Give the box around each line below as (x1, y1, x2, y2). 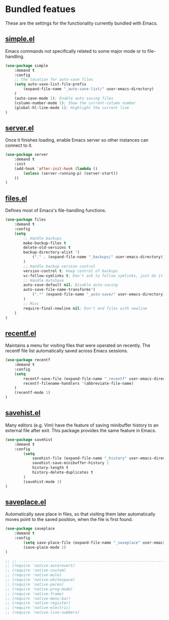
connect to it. (5, 142, 33, 149)
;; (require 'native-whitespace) (5, 577, 75, 582)
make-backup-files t (23, 240, 66, 246)
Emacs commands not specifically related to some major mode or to (5, 48, 147, 54)
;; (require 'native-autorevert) (5, 563, 75, 568)
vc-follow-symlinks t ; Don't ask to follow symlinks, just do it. (23, 273, 165, 278)
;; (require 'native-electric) (5, 605, 71, 610)
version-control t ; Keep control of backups (23, 268, 118, 273)
